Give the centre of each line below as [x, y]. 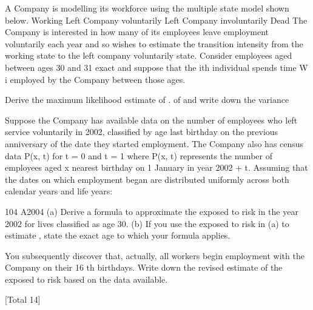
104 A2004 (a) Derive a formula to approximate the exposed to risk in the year [152, 211]
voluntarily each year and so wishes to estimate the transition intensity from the [154, 43]
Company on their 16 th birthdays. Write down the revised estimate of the [144, 267]
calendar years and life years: [59, 191]
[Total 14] [23, 299]
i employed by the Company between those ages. [95, 79]
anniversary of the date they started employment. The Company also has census [154, 143]
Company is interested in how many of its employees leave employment [137, 32]
